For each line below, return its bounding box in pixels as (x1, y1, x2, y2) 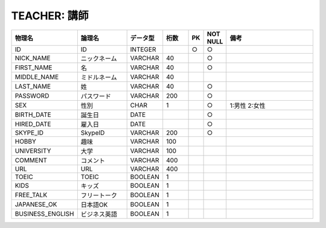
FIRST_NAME (14, 63, 53, 72)
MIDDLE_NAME (14, 72, 59, 81)
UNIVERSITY (14, 147, 51, 155)
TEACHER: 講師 (11, 9, 89, 22)
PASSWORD (14, 91, 50, 100)
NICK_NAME (14, 54, 51, 62)
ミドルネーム (80, 73, 117, 81)
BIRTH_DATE (14, 110, 51, 119)
